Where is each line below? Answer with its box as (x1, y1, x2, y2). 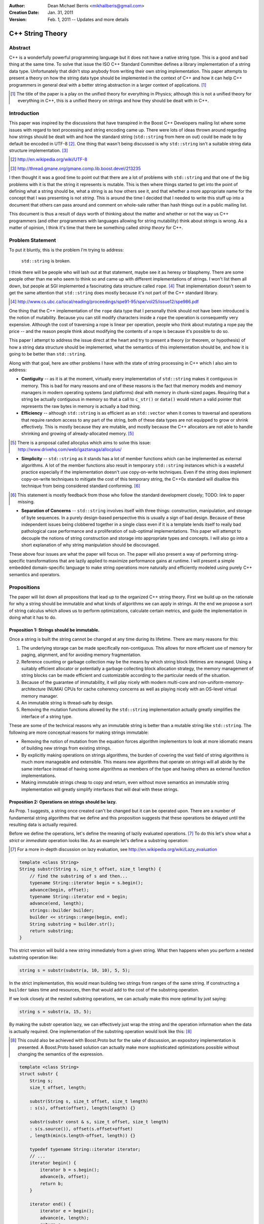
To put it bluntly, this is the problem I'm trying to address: (9, 247, 124, 253)
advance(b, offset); (40, 1174, 89, 1179)
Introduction (9, 110, 39, 117)
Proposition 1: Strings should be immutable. (9, 627, 100, 633)
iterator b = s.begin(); (40, 1167, 100, 1173)
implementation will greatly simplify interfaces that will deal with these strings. (21, 786, 179, 792)
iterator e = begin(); (40, 1208, 95, 1214)
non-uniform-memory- (198, 679, 244, 685)
